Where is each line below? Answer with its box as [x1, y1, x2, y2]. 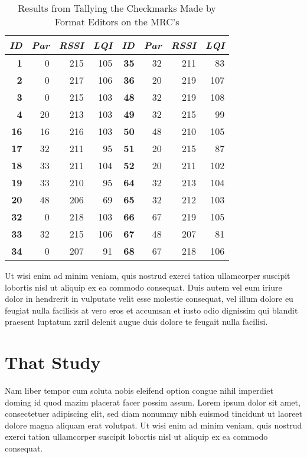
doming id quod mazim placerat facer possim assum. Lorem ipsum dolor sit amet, [5, 396, 301, 408]
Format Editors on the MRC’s [54, 15, 179, 28]
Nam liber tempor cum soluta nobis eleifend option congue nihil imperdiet [5, 384, 273, 397]
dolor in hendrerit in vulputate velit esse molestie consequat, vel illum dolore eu [5, 292, 293, 305]
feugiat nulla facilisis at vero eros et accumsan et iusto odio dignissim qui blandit [5, 304, 298, 316]
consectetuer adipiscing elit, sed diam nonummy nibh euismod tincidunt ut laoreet [5, 407, 303, 420]
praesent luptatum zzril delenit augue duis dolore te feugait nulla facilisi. [5, 315, 268, 328]
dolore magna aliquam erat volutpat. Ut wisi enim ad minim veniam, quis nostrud [5, 419, 302, 431]
